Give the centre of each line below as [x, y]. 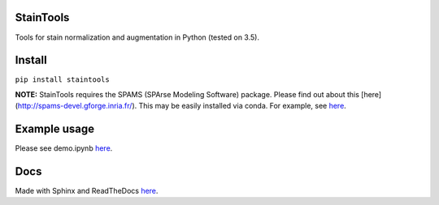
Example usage [55, 129]
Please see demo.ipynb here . [64, 148]
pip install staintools [62, 80]
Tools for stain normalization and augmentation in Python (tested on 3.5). [137, 37]
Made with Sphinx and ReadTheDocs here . [87, 191]
